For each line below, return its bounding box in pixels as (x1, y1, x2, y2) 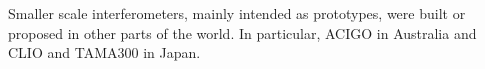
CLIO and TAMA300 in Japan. (8, 42, 201, 63)
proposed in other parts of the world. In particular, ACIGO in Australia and (8, 22, 477, 43)
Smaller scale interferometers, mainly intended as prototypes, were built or (8, 3, 466, 23)
